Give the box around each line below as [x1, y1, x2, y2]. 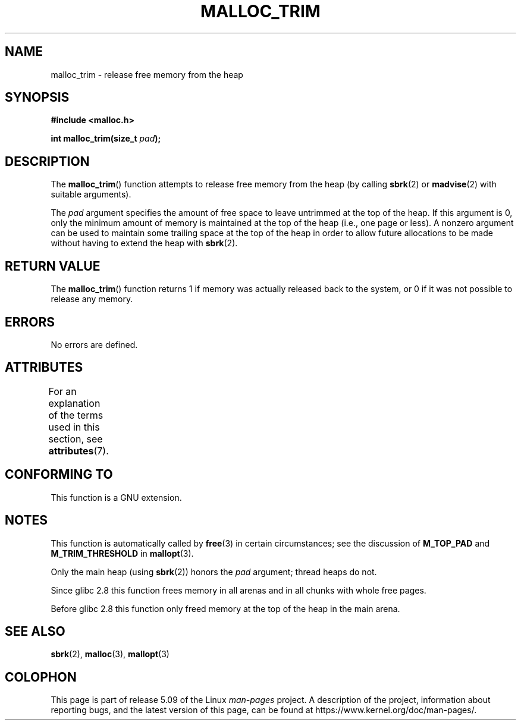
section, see [48, 432, 103, 445]
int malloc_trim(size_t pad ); [51, 133, 161, 144]
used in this [48, 420, 100, 433]
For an [48, 385, 77, 397]
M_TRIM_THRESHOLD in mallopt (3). [51, 548, 194, 558]
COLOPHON [5, 669, 77, 685]
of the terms [48, 409, 103, 421]
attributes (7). [48, 444, 109, 457]
